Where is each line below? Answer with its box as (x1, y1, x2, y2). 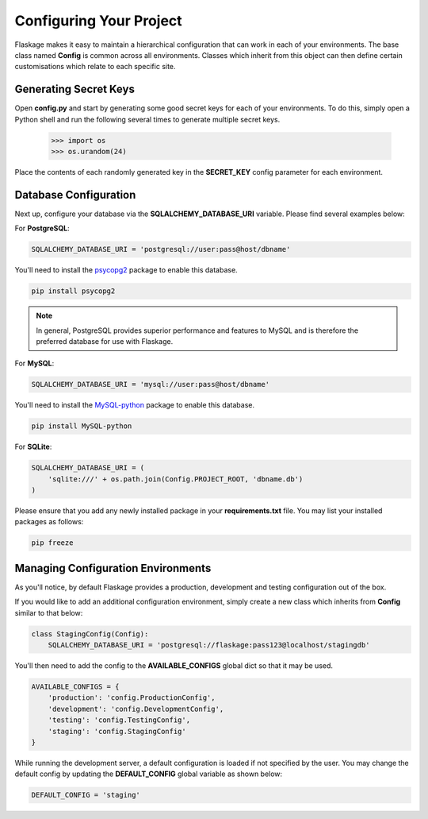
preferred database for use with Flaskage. (36, 337, 174, 346)
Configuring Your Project (14, 12, 182, 29)
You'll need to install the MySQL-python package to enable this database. (14, 400, 255, 410)
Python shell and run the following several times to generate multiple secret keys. (14, 114, 281, 124)
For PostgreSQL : (14, 223, 71, 234)
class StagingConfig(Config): (31, 629, 149, 639)
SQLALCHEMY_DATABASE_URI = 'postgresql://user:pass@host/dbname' (31, 245, 291, 254)
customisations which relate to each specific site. (14, 62, 176, 71)
